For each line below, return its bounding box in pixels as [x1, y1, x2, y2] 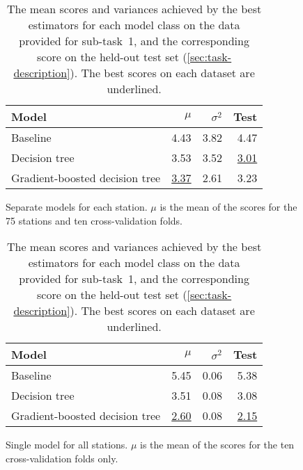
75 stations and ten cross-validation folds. [6, 213, 182, 227]
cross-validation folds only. [6, 451, 118, 465]
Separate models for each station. [6, 200, 148, 213]
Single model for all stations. [6, 437, 128, 452]
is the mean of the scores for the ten [139, 437, 295, 452]
